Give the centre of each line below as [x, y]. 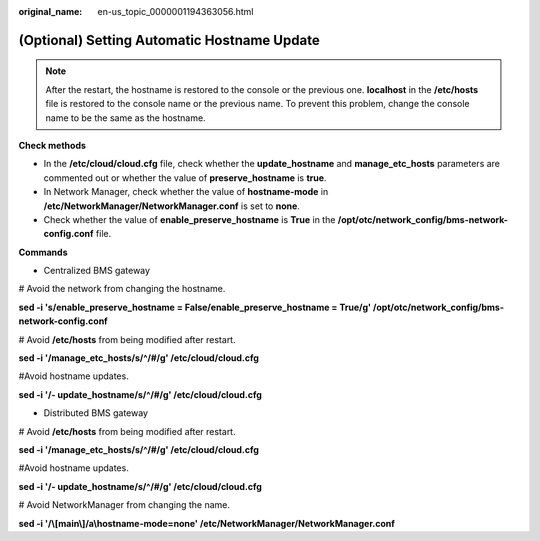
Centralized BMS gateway [96, 271]
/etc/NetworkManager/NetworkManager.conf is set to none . [171, 206]
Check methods [52, 145]
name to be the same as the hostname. [125, 117]
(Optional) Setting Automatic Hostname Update [169, 40]
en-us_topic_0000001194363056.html [175, 11]
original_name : [50, 11]
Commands [43, 252]
